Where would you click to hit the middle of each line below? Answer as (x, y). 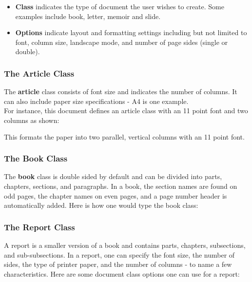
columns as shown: (32, 120)
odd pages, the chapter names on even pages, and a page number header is (116, 195)
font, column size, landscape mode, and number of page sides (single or (122, 42)
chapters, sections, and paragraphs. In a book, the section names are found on (121, 186)
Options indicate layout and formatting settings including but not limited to (131, 32)
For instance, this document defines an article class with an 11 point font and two (126, 111)
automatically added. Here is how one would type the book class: (101, 205)
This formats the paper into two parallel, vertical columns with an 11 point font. (124, 136)
